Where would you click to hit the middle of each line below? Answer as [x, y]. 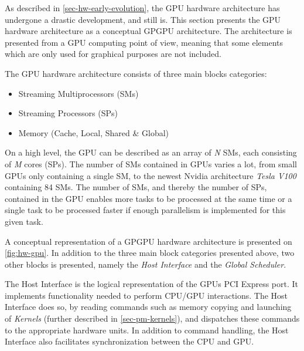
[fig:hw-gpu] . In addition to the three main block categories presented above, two [150, 253]
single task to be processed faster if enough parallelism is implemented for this [145, 210]
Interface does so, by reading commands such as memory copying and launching [148, 307]
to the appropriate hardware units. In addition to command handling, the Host [147, 330]
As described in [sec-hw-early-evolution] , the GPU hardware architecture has [142, 8]
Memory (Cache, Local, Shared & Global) [94, 132]
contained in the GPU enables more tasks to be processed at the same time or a [148, 198]
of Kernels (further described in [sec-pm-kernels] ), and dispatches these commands [152, 318]
